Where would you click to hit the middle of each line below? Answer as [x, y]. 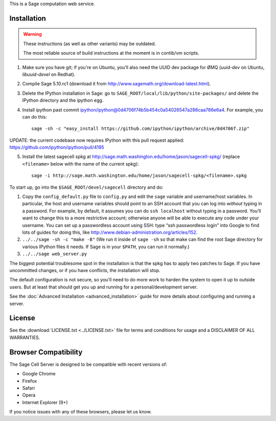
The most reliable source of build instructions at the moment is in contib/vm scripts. [111, 53]
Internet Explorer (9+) [45, 402]
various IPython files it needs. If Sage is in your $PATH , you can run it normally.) [106, 247]
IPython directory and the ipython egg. [63, 100]
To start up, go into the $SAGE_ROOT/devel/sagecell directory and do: [86, 187]
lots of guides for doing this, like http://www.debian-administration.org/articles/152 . [110, 232]
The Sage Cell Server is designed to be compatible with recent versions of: [88, 364]
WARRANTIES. [25, 337]
